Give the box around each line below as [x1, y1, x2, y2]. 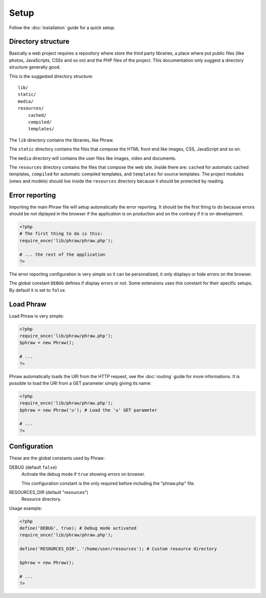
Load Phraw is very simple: [9, 313, 64, 319]
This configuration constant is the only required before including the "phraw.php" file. [21, 480, 195, 486]
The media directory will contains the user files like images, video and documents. [9, 155, 177, 161]
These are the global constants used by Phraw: [9, 455, 105, 461]
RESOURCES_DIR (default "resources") [9, 489, 89, 495]
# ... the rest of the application [19, 251, 105, 257]
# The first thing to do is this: [19, 231, 103, 237]
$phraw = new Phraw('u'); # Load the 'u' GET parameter [19, 407, 158, 413]
